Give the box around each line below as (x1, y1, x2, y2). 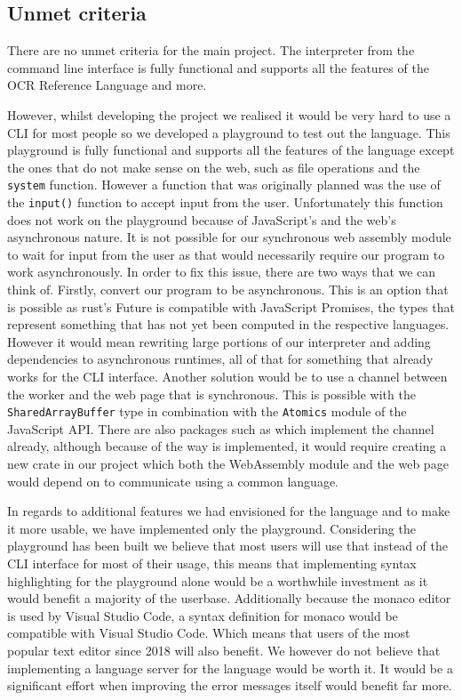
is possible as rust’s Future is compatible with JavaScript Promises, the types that (7, 297, 455, 316)
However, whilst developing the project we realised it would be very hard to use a (7, 105, 451, 124)
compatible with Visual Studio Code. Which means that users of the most (7, 624, 410, 642)
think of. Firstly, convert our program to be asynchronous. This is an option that (7, 280, 449, 299)
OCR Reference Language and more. (7, 76, 207, 94)
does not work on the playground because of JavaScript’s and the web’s (7, 210, 396, 229)
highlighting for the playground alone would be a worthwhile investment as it (7, 571, 428, 590)
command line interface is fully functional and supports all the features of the (7, 58, 429, 76)
